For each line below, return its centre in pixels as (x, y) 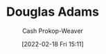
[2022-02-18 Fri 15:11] (53, 44)
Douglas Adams (53, 12)
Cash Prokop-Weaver (53, 31)
